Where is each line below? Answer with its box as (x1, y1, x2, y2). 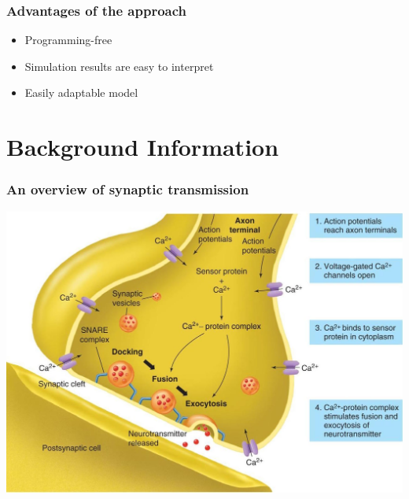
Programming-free (24, 31, 112, 48)
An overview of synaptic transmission (6, 179, 249, 199)
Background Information (6, 131, 279, 163)
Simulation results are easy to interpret (24, 57, 214, 74)
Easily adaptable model (24, 84, 138, 101)
